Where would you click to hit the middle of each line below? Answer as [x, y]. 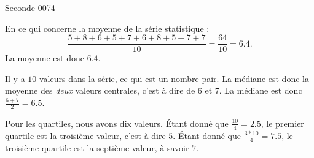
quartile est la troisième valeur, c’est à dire [85, 135]
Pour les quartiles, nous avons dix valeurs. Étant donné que [117, 123]
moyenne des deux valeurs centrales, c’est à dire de [100, 90]
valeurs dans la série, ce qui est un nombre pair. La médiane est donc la [174, 78]
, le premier [282, 123]
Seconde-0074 [30, 7]
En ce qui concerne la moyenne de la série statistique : [107, 28]
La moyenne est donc [45, 58]
